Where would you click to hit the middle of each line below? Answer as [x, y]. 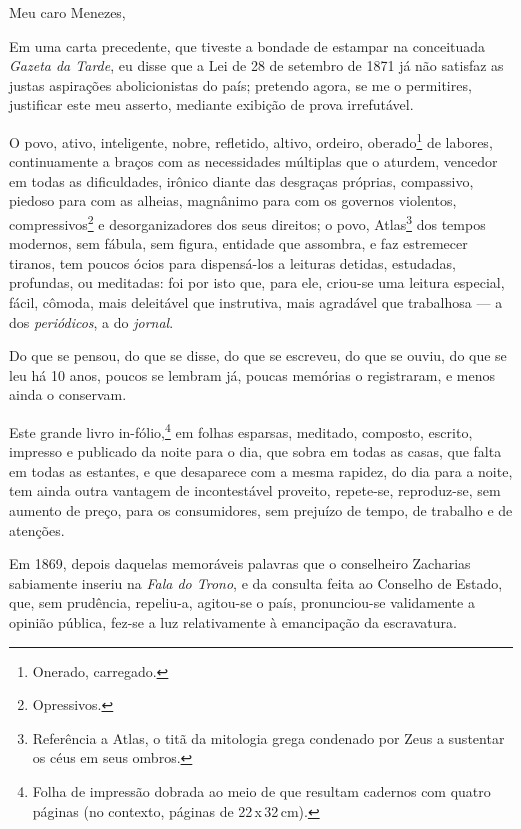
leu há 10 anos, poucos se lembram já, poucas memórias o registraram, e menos [252, 374]
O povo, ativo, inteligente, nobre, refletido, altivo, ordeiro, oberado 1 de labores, [251, 140]
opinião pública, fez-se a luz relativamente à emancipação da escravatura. [233, 622]
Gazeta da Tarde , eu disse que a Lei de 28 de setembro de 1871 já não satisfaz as [256, 65]
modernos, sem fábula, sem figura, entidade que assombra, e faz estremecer [238, 243]
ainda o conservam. [68, 394]
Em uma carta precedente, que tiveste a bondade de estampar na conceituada [247, 45]
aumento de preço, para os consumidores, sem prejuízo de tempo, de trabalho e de [261, 510]
